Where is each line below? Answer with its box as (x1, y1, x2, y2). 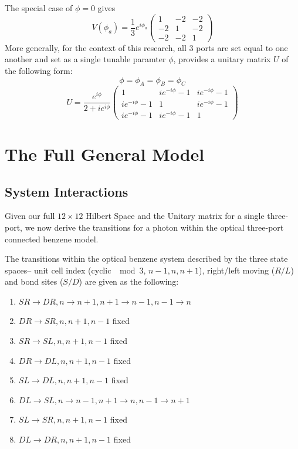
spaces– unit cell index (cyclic (5, 264, 111, 276)
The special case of (5, 2, 73, 13)
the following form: (5, 64, 73, 76)
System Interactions (5, 182, 128, 200)
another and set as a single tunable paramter (5, 53, 166, 65)
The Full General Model (5, 141, 205, 166)
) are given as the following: (79, 275, 179, 288)
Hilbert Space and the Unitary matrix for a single (86, 210, 265, 222)
